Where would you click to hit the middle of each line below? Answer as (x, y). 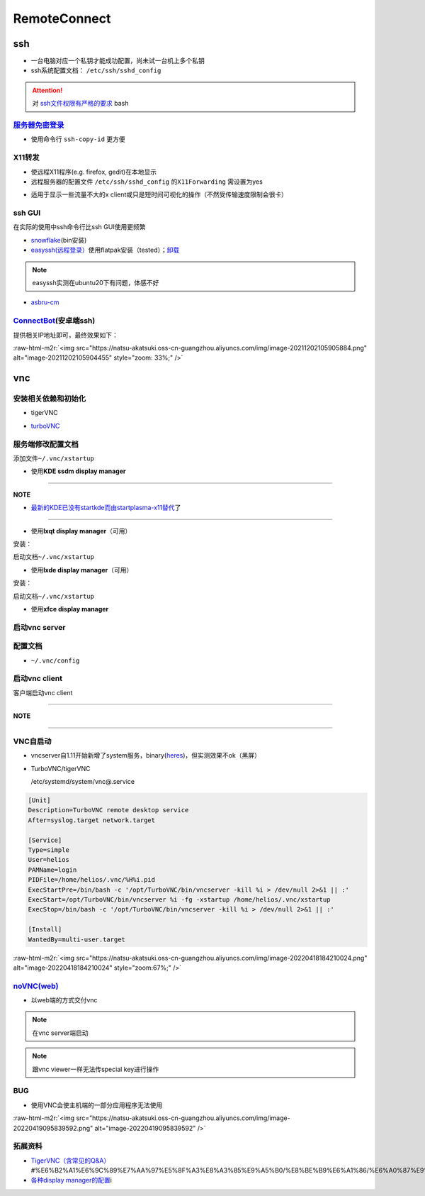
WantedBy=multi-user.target (76, 939)
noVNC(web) (36, 986)
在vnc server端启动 (60, 1033)
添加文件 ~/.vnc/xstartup (54, 458)
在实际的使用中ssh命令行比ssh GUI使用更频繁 (79, 227)
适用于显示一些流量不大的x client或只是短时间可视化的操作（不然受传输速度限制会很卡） (159, 194)
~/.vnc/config (55, 660)
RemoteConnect (62, 18)
